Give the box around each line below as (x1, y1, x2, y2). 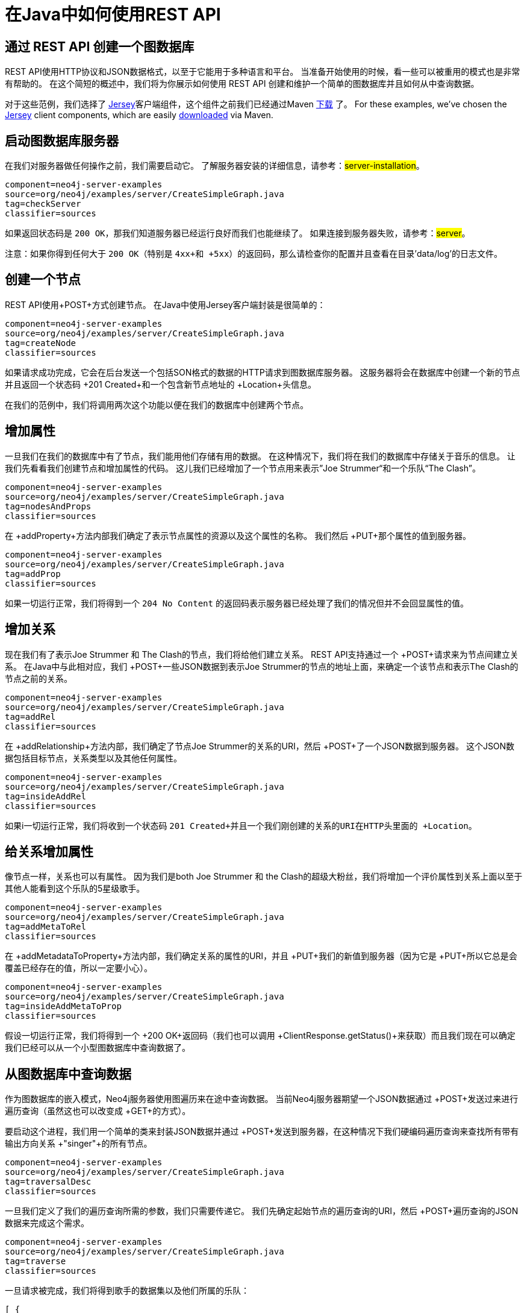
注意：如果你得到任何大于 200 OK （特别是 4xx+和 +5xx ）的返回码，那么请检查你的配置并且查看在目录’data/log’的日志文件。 (5, 248, 502, 259)
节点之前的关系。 (5, 673, 72, 684)
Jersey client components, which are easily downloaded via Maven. (5, 110, 273, 121)
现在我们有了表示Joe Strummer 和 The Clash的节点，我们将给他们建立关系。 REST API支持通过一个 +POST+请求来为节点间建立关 (5, 649, 519, 660)
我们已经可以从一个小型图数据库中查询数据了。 (5, 1042, 190, 1053)
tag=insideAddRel (5, 791, 86, 801)
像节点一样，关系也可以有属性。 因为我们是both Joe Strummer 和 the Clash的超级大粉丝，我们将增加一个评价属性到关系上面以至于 (5, 871, 523, 882)
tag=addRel (5, 711, 56, 722)
